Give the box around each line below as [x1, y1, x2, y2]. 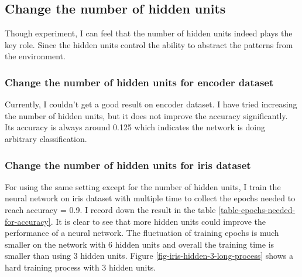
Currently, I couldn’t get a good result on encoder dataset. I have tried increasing [5, 98, 297, 110]
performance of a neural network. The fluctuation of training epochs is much [5, 227, 279, 239]
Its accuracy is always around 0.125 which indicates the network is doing [5, 121, 265, 133]
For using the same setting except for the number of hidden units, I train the [5, 180, 281, 192]
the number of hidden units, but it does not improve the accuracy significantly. [5, 109, 288, 121]
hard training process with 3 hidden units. [5, 261, 156, 273]
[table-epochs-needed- [218, 203, 296, 215]
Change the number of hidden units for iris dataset [5, 157, 251, 172]
